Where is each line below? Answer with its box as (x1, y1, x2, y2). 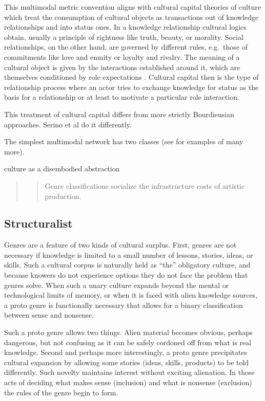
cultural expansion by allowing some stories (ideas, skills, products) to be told (4, 357, 249, 367)
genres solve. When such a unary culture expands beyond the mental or (4, 279, 229, 290)
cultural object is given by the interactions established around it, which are (4, 61, 240, 72)
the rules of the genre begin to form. (4, 387, 118, 397)
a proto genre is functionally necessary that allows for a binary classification (4, 299, 243, 310)
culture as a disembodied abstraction (4, 163, 120, 174)
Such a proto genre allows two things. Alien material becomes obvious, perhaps (4, 327, 253, 338)
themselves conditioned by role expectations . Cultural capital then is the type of (4, 72, 259, 82)
